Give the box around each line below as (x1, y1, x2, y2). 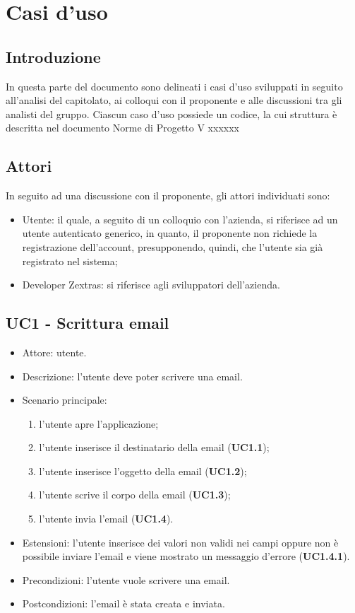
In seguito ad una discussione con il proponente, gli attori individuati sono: (6, 188, 330, 203)
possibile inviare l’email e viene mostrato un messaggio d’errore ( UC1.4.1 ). (22, 549, 350, 564)
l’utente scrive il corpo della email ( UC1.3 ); (39, 487, 231, 502)
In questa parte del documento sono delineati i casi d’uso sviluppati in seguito (6, 78, 343, 93)
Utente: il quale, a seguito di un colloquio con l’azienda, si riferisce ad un (22, 211, 338, 226)
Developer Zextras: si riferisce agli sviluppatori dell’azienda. (22, 277, 280, 292)
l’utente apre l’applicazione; (39, 416, 159, 431)
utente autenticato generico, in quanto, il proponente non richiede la (22, 226, 318, 240)
